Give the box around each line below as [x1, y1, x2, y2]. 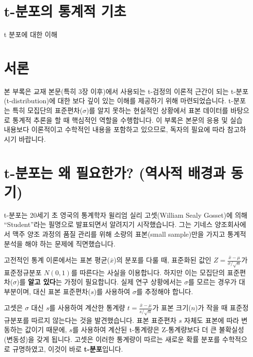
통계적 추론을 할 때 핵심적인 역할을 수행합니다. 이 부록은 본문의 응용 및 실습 [12, 114, 243, 125]
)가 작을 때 [195, 302, 228, 313]
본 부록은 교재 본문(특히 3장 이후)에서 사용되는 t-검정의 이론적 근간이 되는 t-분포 [4, 86, 249, 96]
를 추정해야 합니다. [136, 286, 193, 296]
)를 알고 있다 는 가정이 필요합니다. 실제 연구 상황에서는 [17, 277, 182, 287]
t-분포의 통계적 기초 [4, 1, 126, 21]
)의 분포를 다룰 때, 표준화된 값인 [114, 255, 212, 265]
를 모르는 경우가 [188, 277, 237, 287]
